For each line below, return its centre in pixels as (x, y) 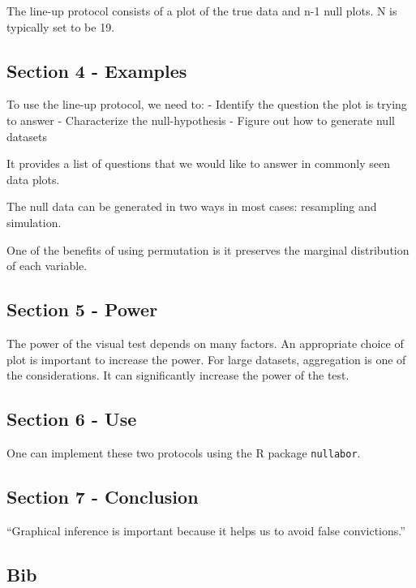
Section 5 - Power (82, 309)
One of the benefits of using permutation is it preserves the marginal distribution (208, 249)
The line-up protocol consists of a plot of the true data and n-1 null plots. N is (202, 11)
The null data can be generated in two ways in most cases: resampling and (192, 206)
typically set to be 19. (61, 26)
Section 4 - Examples (97, 70)
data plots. (33, 179)
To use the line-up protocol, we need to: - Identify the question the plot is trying (207, 104)
